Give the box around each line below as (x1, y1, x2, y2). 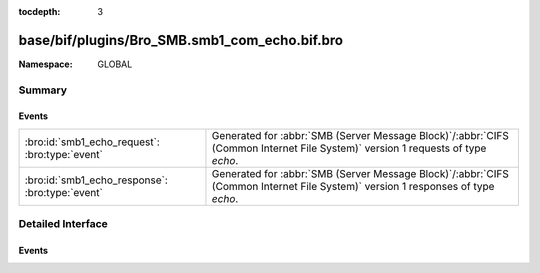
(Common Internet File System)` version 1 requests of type (211, 141, 487, 155)
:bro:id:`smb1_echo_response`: (24, 173, 169, 187)
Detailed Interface (18, 217, 109, 231)
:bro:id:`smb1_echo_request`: (24, 135, 160, 149)
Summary (18, 83, 68, 97)
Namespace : (18, 58, 74, 70)
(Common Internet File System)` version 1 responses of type (211, 179, 495, 193)
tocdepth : (18, 6, 61, 17)
